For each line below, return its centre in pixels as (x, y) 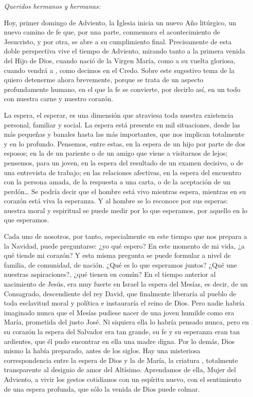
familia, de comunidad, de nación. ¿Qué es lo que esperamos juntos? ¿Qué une (121, 264)
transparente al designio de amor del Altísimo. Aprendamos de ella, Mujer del (120, 370)
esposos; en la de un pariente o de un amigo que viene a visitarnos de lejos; (116, 153)
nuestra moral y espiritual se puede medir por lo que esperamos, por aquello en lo (126, 210)
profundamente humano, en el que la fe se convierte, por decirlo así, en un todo (122, 89)
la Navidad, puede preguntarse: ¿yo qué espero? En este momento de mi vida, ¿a (124, 245)
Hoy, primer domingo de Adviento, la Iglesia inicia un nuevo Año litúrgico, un (120, 22)
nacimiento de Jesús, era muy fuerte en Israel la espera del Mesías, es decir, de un (126, 284)
